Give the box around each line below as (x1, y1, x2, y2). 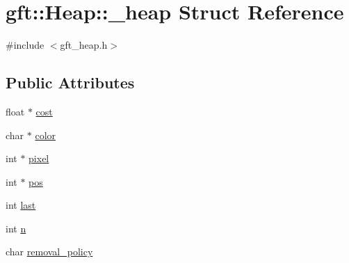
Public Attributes (6, 72, 135, 93)
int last (6, 198, 36, 212)
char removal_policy (6, 244, 93, 259)
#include (6, 38, 44, 52)
